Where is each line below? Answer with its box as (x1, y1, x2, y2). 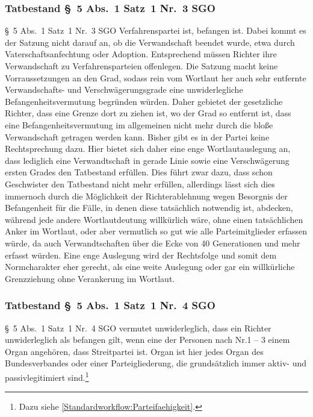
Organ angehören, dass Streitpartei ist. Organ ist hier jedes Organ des (5, 345, 264, 357)
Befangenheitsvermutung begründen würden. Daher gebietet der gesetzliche (5, 95, 283, 107)
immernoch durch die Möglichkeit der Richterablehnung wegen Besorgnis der (5, 189, 288, 202)
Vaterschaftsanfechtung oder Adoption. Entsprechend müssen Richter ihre (5, 48, 277, 60)
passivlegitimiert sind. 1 (5, 369, 89, 383)
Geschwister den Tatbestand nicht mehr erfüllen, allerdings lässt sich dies (5, 177, 275, 190)
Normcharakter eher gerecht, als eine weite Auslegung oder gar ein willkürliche (5, 260, 295, 273)
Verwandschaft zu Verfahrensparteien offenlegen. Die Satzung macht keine (5, 60, 278, 72)
